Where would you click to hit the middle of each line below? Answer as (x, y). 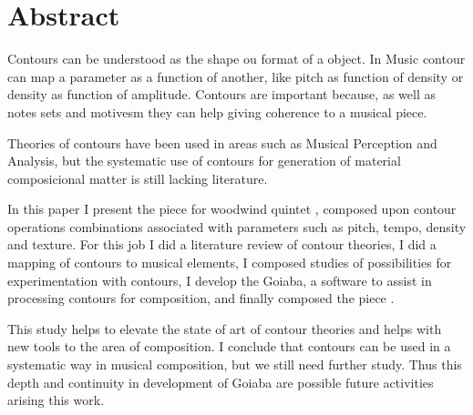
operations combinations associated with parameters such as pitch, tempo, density (237, 226)
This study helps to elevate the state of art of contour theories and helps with (225, 328)
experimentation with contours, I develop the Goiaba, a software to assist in (220, 280)
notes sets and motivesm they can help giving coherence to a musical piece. (217, 111)
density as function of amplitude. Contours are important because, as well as (221, 94)
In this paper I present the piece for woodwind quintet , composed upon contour (232, 209)
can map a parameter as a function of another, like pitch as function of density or (236, 76)
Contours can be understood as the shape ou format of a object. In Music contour (236, 59)
